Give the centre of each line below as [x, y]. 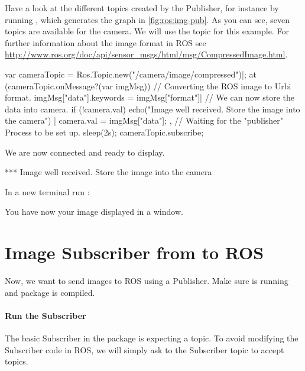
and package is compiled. [50, 292]
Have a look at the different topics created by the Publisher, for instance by [142, 8]
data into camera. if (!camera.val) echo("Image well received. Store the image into [152, 109]
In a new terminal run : [47, 191]
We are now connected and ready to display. [85, 152]
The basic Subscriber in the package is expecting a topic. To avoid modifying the [152, 338]
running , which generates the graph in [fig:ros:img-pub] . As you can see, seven [147, 19]
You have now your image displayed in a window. [94, 212]
